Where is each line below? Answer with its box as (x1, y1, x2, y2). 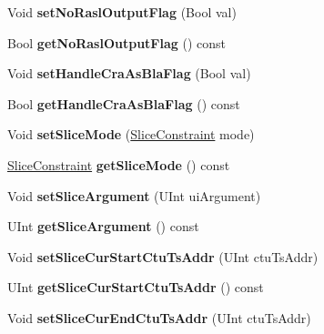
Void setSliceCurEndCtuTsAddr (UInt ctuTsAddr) (7, 308, 311, 327)
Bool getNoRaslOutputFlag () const (7, 33, 227, 52)
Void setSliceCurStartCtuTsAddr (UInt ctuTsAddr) (7, 247, 319, 266)
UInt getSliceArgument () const (7, 217, 199, 236)
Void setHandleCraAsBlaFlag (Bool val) (7, 64, 251, 83)
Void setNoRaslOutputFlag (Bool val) (7, 3, 237, 21)
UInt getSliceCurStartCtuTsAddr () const (7, 278, 264, 297)
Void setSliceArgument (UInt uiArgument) (7, 186, 261, 205)
